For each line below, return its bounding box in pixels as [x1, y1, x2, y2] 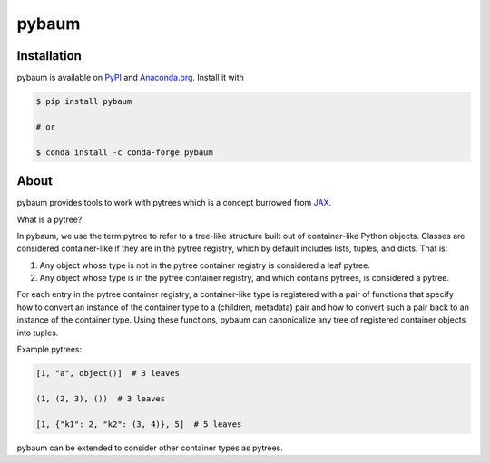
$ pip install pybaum [35, 96, 132, 107]
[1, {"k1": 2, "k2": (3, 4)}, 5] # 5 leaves [35, 419, 242, 429]
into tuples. [16, 327, 59, 338]
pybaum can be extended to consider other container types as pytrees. [16, 442, 283, 453]
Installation [16, 48, 82, 63]
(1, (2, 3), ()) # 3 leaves [35, 393, 166, 403]
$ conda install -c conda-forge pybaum [35, 147, 213, 158]
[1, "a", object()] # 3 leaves [35, 368, 181, 378]
